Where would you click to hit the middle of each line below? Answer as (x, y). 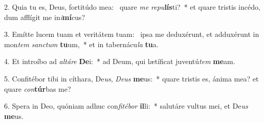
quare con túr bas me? (38, 88)
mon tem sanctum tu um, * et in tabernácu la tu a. (81, 44)
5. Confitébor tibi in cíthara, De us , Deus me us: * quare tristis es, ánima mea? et (131, 78)
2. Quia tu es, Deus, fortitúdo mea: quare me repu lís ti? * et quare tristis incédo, (132, 7)
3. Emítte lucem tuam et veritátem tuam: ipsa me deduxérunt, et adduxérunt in (132, 34)
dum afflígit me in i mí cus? (45, 17)
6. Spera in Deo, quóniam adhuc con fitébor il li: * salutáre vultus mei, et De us (126, 106)
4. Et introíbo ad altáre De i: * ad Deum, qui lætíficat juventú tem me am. (120, 61)
